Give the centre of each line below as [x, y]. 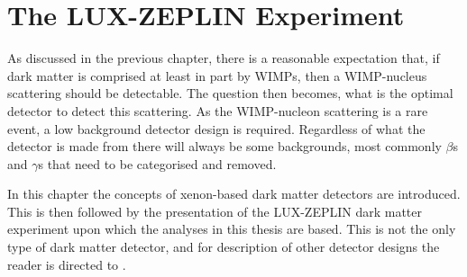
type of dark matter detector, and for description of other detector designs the [224, 247]
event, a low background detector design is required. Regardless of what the [216, 128]
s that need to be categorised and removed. [157, 163]
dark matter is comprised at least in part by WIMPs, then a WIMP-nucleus [217, 75]
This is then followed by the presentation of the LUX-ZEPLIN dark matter [215, 211]
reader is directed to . [67, 264]
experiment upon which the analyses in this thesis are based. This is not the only [232, 229]
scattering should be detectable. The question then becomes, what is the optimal [230, 93]
